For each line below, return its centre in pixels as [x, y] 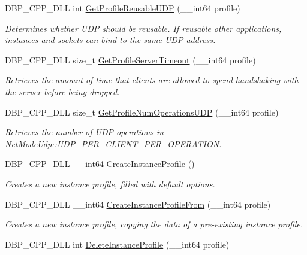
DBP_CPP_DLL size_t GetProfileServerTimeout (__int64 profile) [130, 60]
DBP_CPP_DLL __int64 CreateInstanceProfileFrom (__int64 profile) [138, 204]
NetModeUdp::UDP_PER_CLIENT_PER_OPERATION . [113, 143]
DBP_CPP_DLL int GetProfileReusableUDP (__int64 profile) [123, 8]
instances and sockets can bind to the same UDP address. [110, 40]
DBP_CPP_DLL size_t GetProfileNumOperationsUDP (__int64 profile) [142, 112]
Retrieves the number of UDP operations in [85, 132]
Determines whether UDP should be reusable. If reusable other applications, [143, 28]
